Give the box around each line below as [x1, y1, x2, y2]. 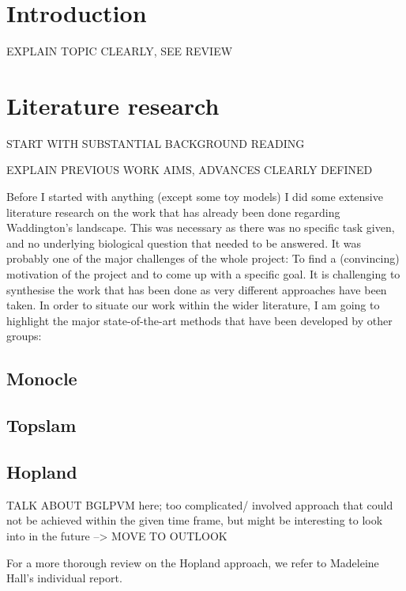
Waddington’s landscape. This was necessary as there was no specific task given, [6, 219, 395, 236]
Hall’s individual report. [6, 570, 122, 586]
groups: [6, 328, 42, 344]
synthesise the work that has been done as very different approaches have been [6, 281, 387, 297]
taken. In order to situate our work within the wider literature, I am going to [6, 297, 380, 313]
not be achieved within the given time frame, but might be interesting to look [6, 512, 383, 528]
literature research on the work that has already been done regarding [6, 203, 340, 220]
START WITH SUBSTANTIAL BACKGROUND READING [6, 134, 305, 151]
